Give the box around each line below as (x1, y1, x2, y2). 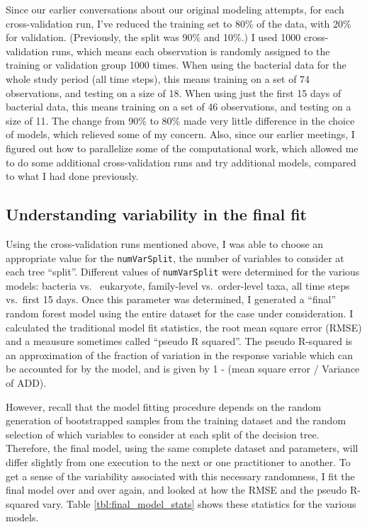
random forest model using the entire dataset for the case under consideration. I (6, 306, 354, 321)
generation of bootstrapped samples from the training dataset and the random (6, 413, 346, 428)
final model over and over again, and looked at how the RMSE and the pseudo (6, 482, 347, 497)
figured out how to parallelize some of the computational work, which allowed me (6, 140, 358, 155)
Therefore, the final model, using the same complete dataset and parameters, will (6, 441, 358, 455)
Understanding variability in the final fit (6, 203, 307, 225)
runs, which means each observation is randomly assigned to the (51, 43, 330, 58)
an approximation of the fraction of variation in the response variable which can (6, 347, 353, 362)
